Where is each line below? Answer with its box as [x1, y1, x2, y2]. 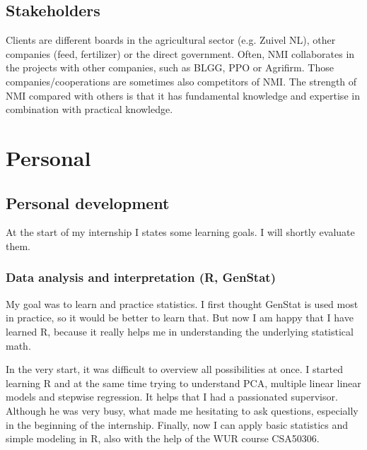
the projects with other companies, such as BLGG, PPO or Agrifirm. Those [6, 60, 334, 75]
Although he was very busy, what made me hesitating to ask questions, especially [6, 403, 359, 418]
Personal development [6, 191, 170, 213]
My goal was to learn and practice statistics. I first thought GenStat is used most [6, 296, 359, 311]
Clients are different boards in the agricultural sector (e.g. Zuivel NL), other [6, 32, 336, 47]
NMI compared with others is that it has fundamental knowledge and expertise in [6, 88, 360, 102]
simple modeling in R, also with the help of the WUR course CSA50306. [6, 431, 320, 446]
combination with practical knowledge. [6, 102, 173, 117]
